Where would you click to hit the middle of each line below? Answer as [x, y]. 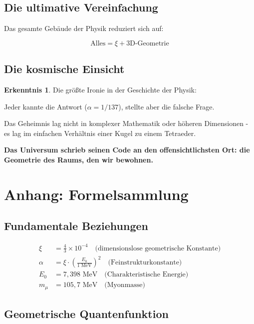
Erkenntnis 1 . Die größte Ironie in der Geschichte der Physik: [100, 89]
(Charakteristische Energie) [146, 275]
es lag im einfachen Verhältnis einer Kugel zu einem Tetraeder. [100, 133]
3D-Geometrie [148, 43]
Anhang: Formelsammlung [96, 194]
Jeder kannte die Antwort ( [46, 106]
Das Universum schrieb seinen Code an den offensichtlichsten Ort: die [127, 150]
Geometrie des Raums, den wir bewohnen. [79, 159]
